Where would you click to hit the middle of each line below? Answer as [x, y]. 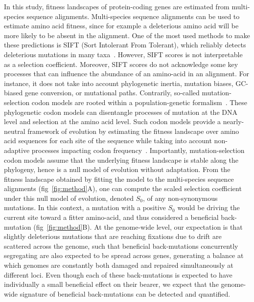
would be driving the [208, 207]
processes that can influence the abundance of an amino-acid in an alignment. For [127, 74]
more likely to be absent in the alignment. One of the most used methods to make [127, 35]
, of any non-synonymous [180, 198]
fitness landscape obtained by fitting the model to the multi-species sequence [119, 179]
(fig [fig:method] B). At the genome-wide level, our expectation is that [138, 226]
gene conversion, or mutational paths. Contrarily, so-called [112, 93]
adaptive [17, 150]
